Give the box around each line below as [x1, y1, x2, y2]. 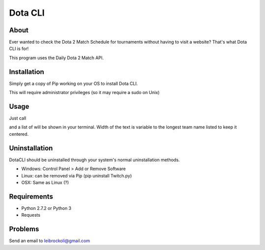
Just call [9, 115, 26, 121]
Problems [9, 225, 39, 233]
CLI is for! [9, 46, 29, 51]
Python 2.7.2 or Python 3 [21, 205, 72, 211]
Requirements [9, 192, 53, 200]
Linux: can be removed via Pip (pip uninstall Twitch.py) [21, 173, 132, 178]
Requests [21, 212, 41, 218]
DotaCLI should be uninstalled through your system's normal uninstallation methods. [9, 157, 180, 163]
